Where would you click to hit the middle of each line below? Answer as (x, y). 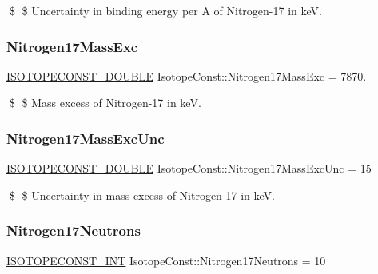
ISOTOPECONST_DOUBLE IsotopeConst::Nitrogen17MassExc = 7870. (187, 75)
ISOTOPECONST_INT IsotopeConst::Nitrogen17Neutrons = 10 (166, 260)
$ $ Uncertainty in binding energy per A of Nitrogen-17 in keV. (165, 10)
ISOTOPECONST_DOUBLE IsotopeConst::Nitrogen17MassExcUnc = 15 (189, 168)
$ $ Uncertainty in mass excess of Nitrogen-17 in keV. (142, 195)
